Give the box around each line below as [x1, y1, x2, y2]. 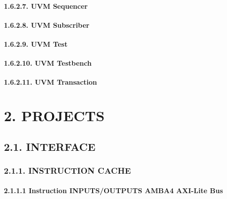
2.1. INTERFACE [4, 139, 95, 154]
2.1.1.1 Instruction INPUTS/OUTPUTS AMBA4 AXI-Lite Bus [4, 185, 223, 195]
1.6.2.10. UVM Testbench [4, 58, 92, 68]
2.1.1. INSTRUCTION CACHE [4, 164, 131, 177]
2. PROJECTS [4, 106, 105, 126]
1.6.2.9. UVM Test [4, 38, 68, 49]
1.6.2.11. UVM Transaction [4, 77, 97, 87]
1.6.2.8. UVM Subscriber [4, 19, 90, 30]
